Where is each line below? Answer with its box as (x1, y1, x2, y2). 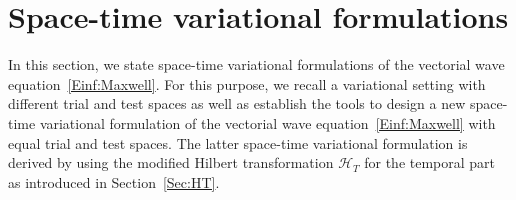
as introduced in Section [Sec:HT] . (8, 171, 220, 192)
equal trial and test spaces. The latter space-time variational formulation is (8, 132, 468, 153)
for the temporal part (364, 152, 496, 173)
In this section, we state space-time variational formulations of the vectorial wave (8, 54, 505, 75)
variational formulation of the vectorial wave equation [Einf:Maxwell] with (39, 112, 496, 133)
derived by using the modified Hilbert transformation (8, 152, 334, 173)
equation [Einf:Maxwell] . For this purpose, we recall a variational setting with (8, 73, 486, 94)
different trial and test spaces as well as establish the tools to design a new (8, 93, 466, 114)
